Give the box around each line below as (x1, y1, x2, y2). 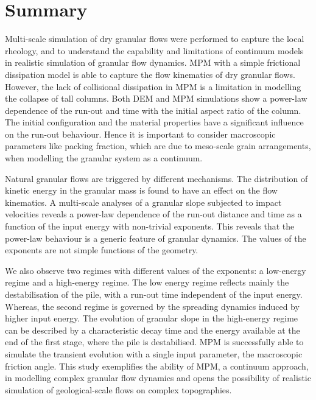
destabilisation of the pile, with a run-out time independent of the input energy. (5, 288, 303, 300)
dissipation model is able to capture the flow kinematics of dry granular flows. (5, 68, 295, 80)
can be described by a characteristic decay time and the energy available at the (5, 323, 300, 336)
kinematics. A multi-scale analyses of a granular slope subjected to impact (5, 195, 282, 208)
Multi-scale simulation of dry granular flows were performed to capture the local (5, 32, 304, 45)
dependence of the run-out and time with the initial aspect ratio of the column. (5, 104, 301, 116)
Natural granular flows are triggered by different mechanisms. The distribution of (5, 172, 308, 184)
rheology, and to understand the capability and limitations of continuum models (5, 44, 304, 57)
